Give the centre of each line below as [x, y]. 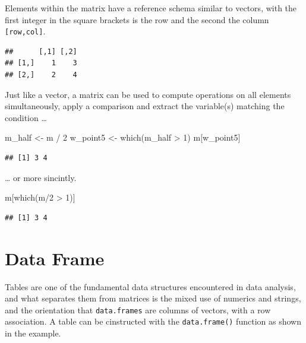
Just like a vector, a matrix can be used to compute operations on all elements [148, 94]
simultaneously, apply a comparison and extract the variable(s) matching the [145, 106]
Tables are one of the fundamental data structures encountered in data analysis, [150, 286]
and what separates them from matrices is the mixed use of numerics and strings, [153, 298]
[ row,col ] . [25, 31]
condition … [26, 117]
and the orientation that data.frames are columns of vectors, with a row [138, 309]
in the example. [33, 333]
